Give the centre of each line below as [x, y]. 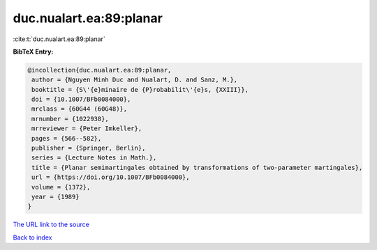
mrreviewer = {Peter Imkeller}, [87, 128]
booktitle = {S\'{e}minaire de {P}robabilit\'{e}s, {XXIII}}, [140, 89]
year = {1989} [56, 197]
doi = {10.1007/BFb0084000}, [81, 100]
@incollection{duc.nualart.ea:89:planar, [99, 70]
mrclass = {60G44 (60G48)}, [80, 109]
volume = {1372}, [61, 187]
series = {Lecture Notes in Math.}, [94, 158]
